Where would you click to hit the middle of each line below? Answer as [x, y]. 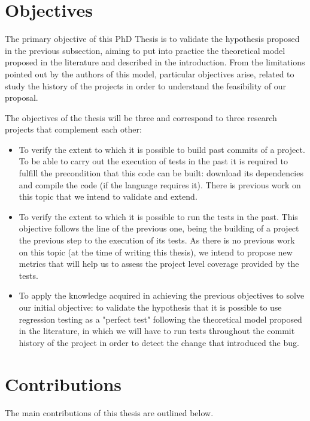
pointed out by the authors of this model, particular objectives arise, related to [150, 73]
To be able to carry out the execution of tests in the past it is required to [154, 161]
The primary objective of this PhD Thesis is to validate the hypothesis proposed [152, 39]
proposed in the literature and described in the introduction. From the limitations [155, 62]
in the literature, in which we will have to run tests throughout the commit [157, 331]
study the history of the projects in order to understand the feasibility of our [146, 85]
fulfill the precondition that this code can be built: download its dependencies [161, 173]
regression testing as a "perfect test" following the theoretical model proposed [160, 319]
